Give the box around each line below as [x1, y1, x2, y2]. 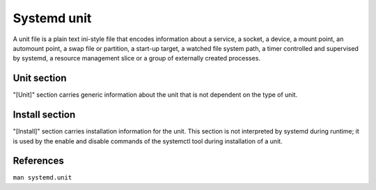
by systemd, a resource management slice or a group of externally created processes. [13, 54, 261, 63]
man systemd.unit [13, 174, 72, 182]
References [13, 155, 64, 167]
